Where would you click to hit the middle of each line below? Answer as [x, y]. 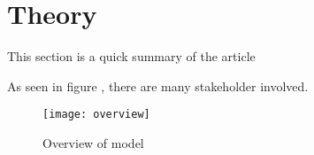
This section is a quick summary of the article [131, 56]
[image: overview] [96, 115]
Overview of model [93, 142]
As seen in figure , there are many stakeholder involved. [158, 85]
